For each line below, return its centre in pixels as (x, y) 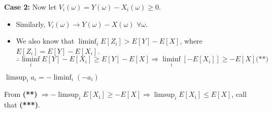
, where (191, 41)
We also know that (45, 41)
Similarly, (31, 24)
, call (239, 94)
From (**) (21, 94)
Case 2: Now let (30, 7)
